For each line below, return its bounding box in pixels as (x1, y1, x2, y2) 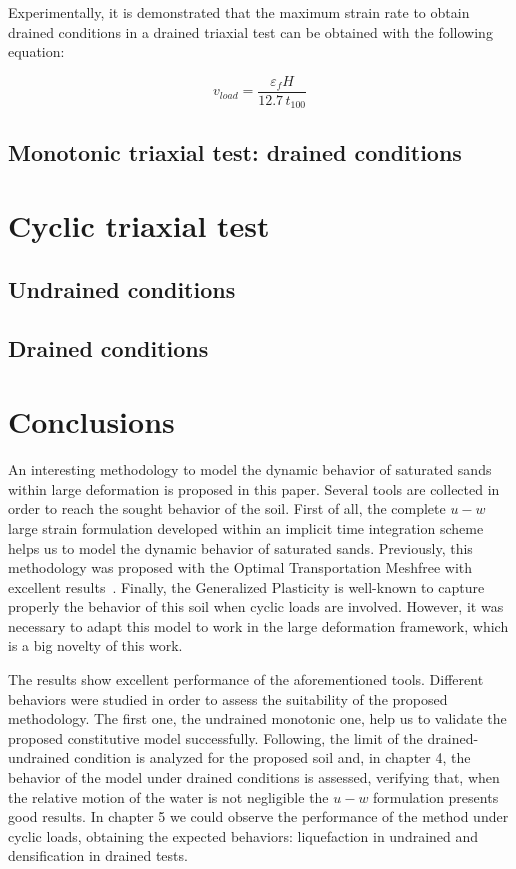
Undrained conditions (8, 273, 236, 304)
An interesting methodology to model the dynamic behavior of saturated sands (8, 459, 492, 480)
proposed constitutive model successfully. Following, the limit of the (8, 727, 423, 748)
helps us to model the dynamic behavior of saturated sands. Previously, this (8, 537, 473, 558)
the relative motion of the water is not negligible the (8, 786, 329, 807)
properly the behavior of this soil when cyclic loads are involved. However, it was (8, 596, 504, 617)
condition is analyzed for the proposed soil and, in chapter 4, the (74, 747, 471, 768)
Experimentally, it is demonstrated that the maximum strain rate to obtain (8, 2, 470, 22)
